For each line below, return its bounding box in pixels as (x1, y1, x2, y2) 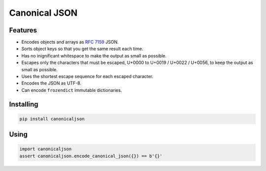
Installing (9, 100, 39, 108)
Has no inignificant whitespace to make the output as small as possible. (21, 53, 167, 58)
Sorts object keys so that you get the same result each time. (21, 46, 143, 52)
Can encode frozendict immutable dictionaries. (21, 87, 122, 93)
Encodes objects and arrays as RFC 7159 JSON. (21, 39, 119, 45)
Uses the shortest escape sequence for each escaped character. (21, 74, 154, 80)
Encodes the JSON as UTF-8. (21, 80, 81, 86)
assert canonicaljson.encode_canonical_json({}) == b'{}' (19, 153, 163, 159)
